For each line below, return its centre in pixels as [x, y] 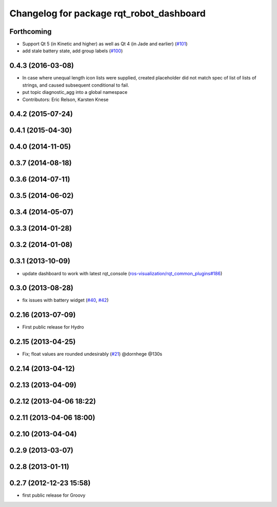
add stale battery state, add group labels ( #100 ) [73, 51]
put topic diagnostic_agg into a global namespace [75, 92]
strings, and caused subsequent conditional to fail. [76, 85]
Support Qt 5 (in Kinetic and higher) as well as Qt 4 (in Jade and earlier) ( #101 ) [105, 44]
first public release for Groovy [54, 495]
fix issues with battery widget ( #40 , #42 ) [65, 300]
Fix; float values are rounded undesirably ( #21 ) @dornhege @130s [92, 354]
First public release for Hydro [53, 327]
